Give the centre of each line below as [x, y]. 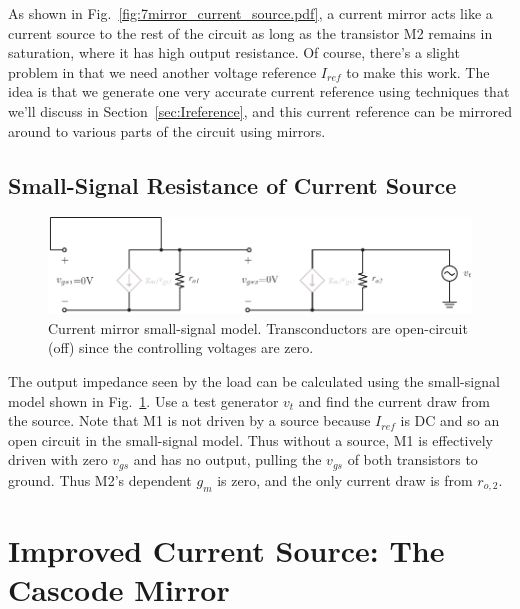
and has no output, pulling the [227, 459]
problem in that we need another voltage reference [162, 71]
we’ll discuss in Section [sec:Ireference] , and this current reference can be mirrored [260, 110]
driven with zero [58, 459]
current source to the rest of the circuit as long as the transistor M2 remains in [250, 32]
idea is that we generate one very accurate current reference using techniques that [259, 91]
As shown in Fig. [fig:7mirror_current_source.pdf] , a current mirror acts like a [250, 13]
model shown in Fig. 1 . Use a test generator [143, 400]
